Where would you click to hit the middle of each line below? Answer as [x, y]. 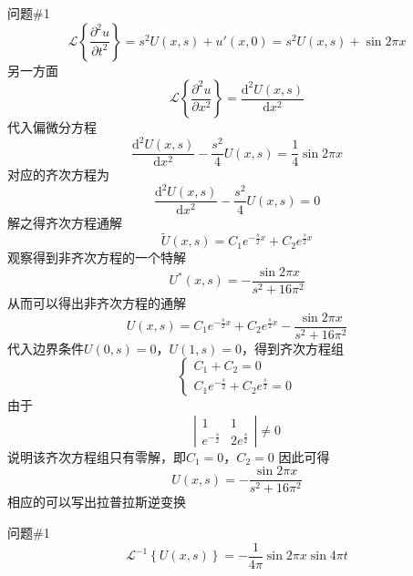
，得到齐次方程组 [293, 348]
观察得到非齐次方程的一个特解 [97, 257]
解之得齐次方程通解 [65, 222]
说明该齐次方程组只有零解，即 [97, 456]
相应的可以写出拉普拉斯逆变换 [97, 502]
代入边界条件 [46, 348]
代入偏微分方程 [52, 127]
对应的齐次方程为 [58, 175]
